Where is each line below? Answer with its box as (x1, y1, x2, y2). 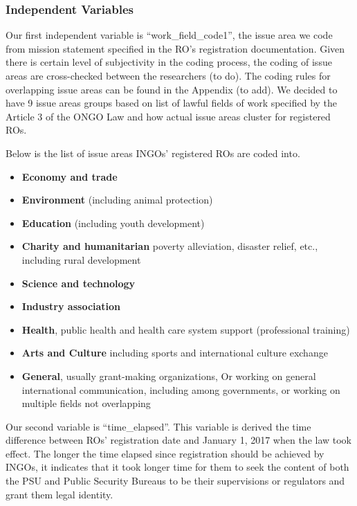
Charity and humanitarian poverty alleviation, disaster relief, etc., (21, 239, 318, 253)
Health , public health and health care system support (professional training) (21, 322, 350, 336)
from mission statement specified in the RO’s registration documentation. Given (6, 41, 345, 55)
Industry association (21, 299, 121, 314)
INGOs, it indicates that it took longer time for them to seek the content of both (6, 460, 349, 474)
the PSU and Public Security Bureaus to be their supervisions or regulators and (6, 473, 345, 488)
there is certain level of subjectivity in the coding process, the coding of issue (6, 55, 332, 69)
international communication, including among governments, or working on (21, 382, 340, 397)
